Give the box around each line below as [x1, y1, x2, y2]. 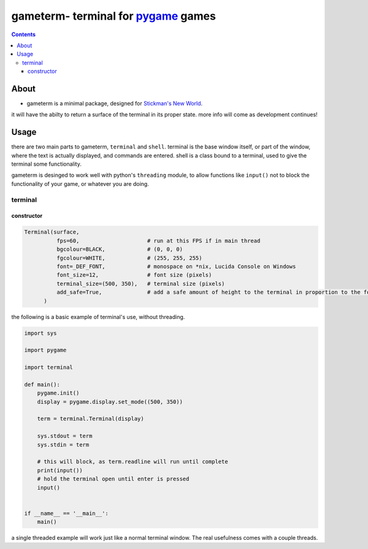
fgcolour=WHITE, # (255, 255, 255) [56, 255, 202, 261]
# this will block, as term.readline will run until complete [37, 458, 228, 466]
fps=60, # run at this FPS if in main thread [56, 237, 261, 244]
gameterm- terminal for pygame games [11, 9, 216, 23]
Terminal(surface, [24, 229, 80, 236]
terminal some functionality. [11, 160, 82, 168]
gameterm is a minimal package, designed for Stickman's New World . [26, 100, 203, 107]
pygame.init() [37, 390, 80, 397]
